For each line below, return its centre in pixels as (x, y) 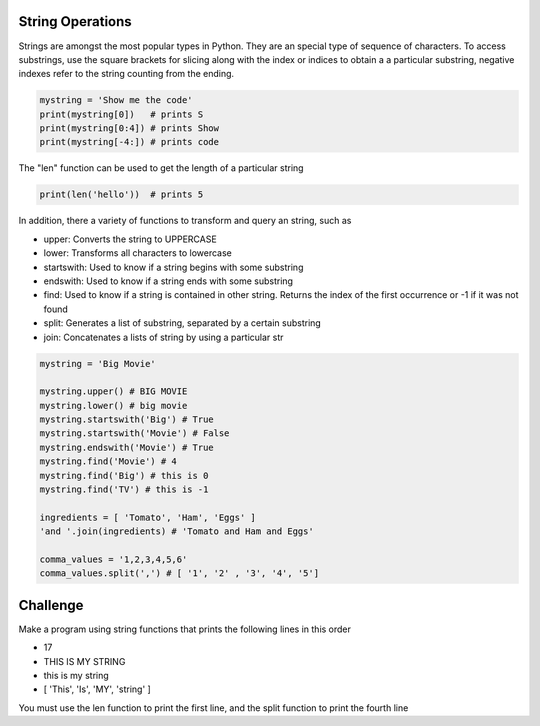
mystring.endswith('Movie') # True (126, 447)
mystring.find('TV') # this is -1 (124, 489)
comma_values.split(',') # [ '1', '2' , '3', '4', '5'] (179, 573)
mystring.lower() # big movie (113, 405)
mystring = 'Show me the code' (116, 100)
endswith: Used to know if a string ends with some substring (168, 281)
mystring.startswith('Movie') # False (134, 433)
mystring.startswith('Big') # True (126, 419)
